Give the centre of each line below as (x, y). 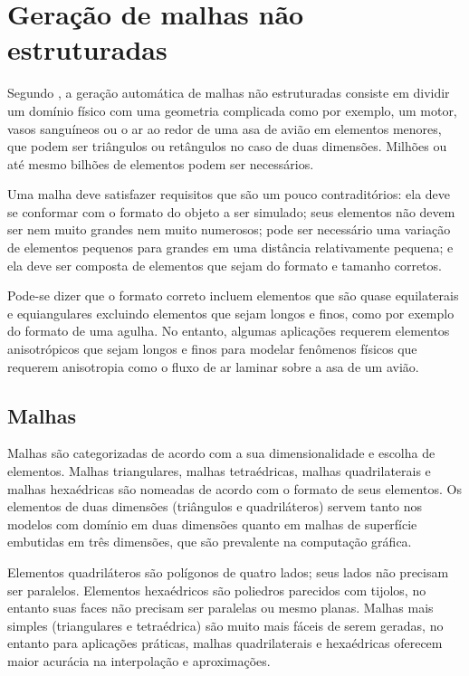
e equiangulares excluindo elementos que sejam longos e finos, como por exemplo (231, 313)
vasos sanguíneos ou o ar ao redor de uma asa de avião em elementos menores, (225, 128)
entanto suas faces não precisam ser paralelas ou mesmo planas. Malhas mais (220, 608)
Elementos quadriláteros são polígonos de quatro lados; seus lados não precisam (228, 571)
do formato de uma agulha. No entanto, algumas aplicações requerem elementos (229, 331)
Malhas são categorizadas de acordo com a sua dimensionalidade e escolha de (221, 453)
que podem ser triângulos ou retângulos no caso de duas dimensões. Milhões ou (227, 146)
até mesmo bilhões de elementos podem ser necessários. (161, 163)
